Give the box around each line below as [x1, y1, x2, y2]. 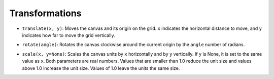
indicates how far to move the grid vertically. [22, 32, 115, 38]
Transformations [9, 8, 82, 19]
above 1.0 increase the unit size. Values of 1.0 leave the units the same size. [22, 65, 180, 71]
